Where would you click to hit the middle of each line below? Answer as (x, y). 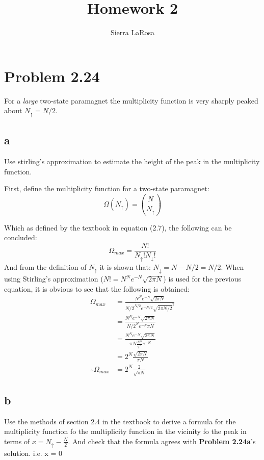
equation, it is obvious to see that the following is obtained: (97, 288)
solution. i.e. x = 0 (33, 453)
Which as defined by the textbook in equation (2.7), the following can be (118, 227)
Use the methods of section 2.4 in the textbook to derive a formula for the (120, 421)
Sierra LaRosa (133, 32)
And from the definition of (45, 266)
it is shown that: (125, 266)
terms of (17, 441)
